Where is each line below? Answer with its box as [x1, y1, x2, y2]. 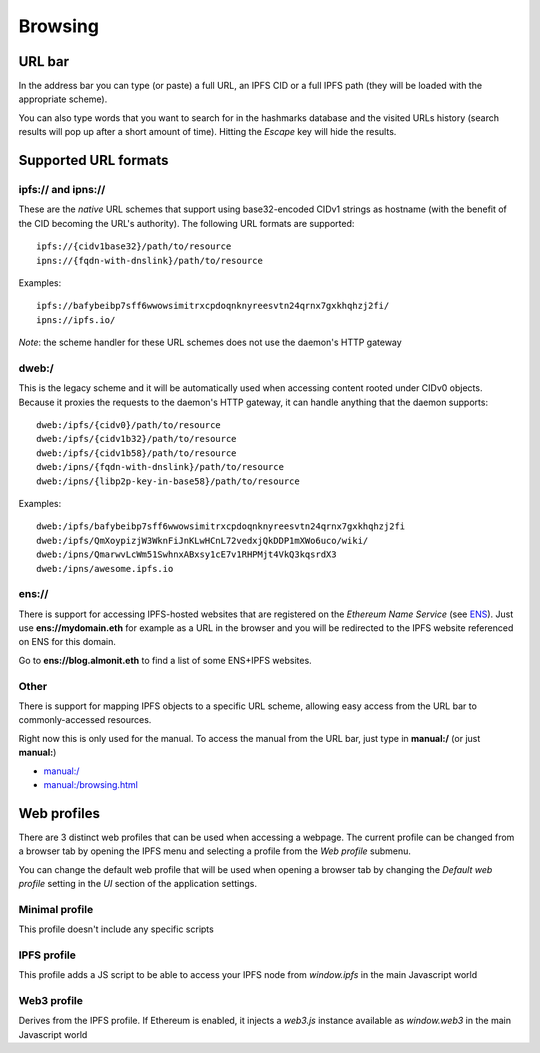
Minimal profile [18, 902, 94, 916]
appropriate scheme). [18, 93, 108, 105]
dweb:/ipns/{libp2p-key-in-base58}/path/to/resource [36, 475, 300, 487]
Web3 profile [18, 994, 84, 1008]
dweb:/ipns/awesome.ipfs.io [36, 563, 174, 574]
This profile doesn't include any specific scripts [18, 923, 214, 935]
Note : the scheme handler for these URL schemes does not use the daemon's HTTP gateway [18, 336, 402, 349]
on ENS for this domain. [18, 636, 117, 648]
